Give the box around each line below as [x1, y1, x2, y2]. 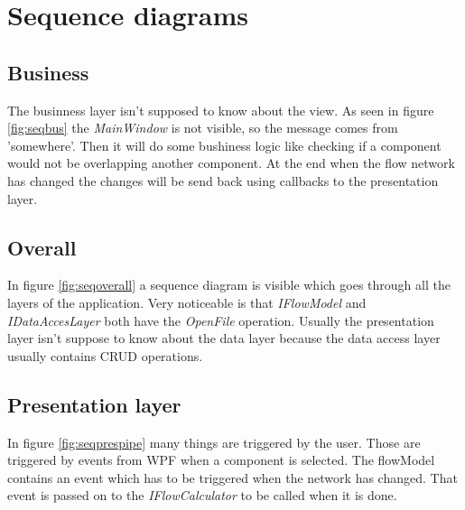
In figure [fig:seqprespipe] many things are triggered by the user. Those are [7, 432, 421, 451]
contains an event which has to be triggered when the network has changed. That [7, 468, 458, 487]
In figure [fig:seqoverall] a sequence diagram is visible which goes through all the [7, 275, 451, 294]
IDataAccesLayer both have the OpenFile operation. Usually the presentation [7, 311, 434, 329]
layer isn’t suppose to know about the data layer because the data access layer [7, 329, 441, 348]
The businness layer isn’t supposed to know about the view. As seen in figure [7, 100, 434, 119]
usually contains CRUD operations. [7, 346, 203, 365]
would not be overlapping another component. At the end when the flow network [7, 153, 455, 172]
